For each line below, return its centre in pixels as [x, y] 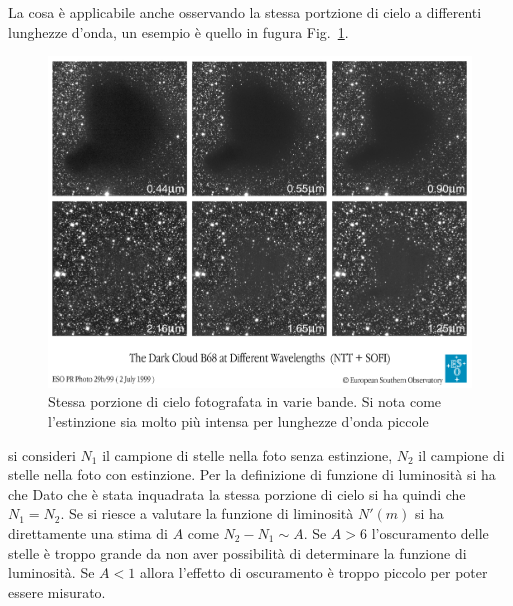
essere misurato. [57, 591]
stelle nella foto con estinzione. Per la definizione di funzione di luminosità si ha [252, 474]
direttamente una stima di [88, 532]
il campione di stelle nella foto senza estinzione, [247, 454]
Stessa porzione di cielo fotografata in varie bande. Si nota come [245, 401]
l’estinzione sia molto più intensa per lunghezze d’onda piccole [238, 420]
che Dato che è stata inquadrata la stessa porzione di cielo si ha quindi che [237, 493]
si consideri [42, 454]
